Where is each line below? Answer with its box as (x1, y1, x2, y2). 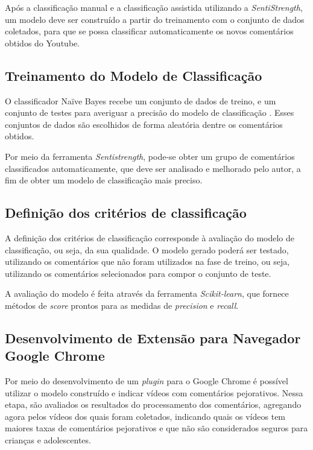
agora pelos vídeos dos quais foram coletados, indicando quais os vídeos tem (5, 410, 286, 422)
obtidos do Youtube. (5, 36, 80, 49)
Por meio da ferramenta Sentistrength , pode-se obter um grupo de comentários (5, 150, 295, 162)
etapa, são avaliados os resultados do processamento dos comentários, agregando (5, 398, 302, 411)
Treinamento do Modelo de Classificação (5, 66, 262, 84)
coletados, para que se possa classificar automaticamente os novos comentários (5, 25, 294, 37)
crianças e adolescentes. (5, 434, 91, 446)
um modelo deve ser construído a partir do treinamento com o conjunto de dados (5, 13, 305, 25)
